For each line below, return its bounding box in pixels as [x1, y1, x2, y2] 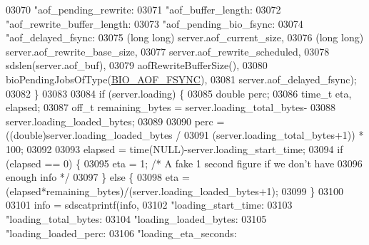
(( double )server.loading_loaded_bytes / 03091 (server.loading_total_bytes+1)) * [6, 127, 364, 142]
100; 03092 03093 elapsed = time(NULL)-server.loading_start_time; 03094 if [6, 141, 343, 156]
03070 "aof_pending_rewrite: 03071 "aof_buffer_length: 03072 [6, 2, 281, 16]
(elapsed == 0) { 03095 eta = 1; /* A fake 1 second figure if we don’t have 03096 [6, 155, 363, 170]
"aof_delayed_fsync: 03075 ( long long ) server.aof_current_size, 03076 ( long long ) [6, 30, 364, 45]
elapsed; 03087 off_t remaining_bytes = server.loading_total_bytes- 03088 [6, 100, 336, 115]
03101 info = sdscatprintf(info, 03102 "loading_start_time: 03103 [6, 197, 293, 212]
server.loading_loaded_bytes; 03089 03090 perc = [6, 113, 225, 128]
